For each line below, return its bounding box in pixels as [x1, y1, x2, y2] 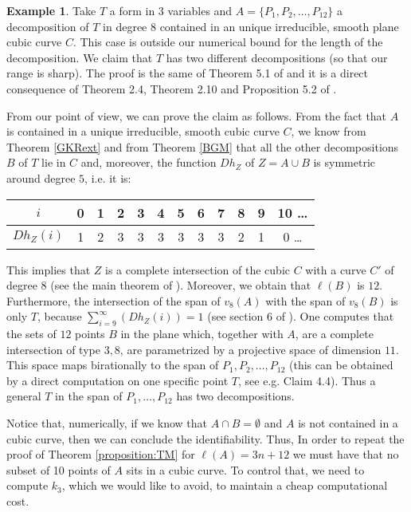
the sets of [6, 325, 57, 342]
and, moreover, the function [80, 154, 217, 171]
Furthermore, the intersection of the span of [6, 292, 221, 309]
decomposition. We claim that [6, 49, 153, 65]
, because [37, 308, 82, 325]
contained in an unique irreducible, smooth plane [159, 18, 399, 34]
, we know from [291, 123, 366, 140]
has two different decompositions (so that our [166, 49, 388, 65]
